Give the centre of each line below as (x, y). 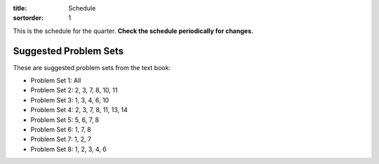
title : (20, 8)
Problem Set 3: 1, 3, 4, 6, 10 (70, 100)
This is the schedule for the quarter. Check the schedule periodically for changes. (133, 31)
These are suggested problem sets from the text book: (92, 67)
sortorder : (28, 18)
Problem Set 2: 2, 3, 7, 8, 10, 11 (74, 90)
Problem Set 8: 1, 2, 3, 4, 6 (68, 149)
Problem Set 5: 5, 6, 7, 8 (65, 120)
